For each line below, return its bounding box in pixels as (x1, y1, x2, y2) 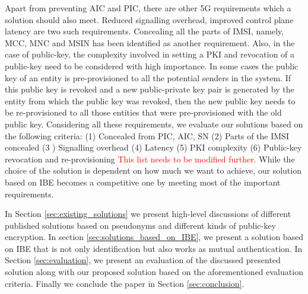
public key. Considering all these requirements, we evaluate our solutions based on (5, 117, 303, 130)
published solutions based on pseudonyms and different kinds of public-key (5, 219, 276, 231)
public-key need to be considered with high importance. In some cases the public (5, 59, 299, 72)
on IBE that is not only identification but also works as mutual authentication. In (5, 242, 303, 254)
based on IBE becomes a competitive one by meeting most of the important (5, 175, 281, 188)
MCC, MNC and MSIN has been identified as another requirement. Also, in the (5, 36, 295, 49)
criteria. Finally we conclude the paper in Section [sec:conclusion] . (5, 277, 245, 289)
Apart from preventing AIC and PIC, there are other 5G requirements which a (5, 2, 291, 14)
